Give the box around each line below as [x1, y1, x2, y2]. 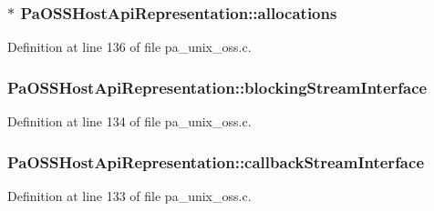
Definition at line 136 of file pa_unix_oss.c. [7, 37, 252, 56]
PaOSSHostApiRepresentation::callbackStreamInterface [7, 150, 424, 173]
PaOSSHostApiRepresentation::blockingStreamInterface [7, 75, 428, 98]
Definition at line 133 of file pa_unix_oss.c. [7, 186, 252, 205]
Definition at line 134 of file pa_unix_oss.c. [7, 112, 252, 131]
